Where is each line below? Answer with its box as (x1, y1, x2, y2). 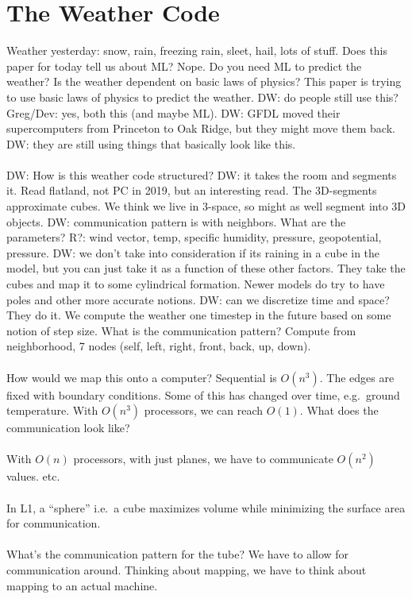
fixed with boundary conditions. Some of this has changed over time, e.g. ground (6, 386, 400, 403)
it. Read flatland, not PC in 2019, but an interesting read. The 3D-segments (6, 182, 377, 199)
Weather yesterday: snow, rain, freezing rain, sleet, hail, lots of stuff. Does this (6, 42, 388, 59)
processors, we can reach (144, 402, 264, 419)
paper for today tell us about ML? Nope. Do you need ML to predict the (6, 57, 362, 74)
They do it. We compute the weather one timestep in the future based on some (6, 307, 391, 323)
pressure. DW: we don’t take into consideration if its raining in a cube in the (6, 244, 380, 261)
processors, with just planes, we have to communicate (73, 450, 333, 467)
